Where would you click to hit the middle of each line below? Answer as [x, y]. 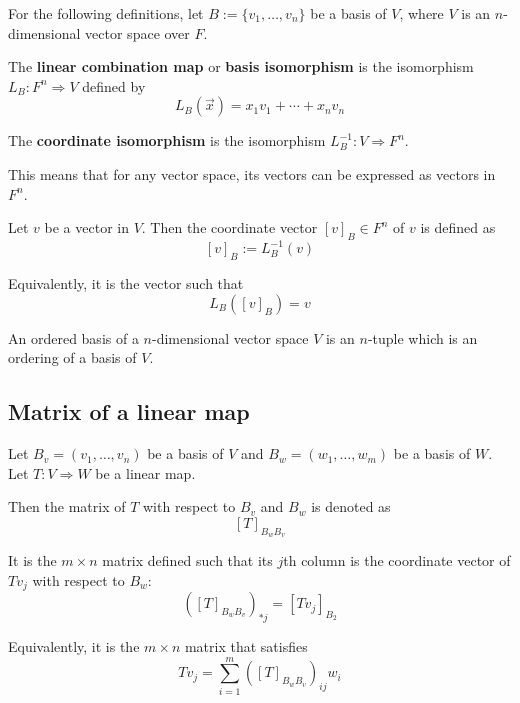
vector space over [137, 32]
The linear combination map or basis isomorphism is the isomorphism [241, 66]
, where [421, 13]
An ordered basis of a [73, 337]
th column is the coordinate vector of [397, 560]
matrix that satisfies [246, 646]
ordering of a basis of [72, 357]
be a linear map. [145, 472]
